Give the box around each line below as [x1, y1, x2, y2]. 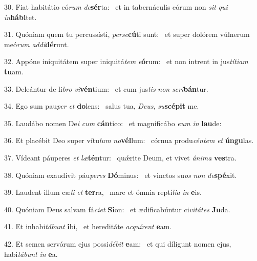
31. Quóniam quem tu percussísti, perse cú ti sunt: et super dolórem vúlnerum [4, 29, 250, 39]
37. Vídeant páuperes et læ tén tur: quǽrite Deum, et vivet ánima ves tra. [4, 152, 237, 163]
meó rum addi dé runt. [4, 38, 69, 49]
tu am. [4, 66, 24, 76]
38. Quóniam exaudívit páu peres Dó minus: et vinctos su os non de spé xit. [4, 169, 237, 180]
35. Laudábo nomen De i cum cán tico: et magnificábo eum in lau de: [4, 117, 222, 128]
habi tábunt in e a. [4, 248, 58, 259]
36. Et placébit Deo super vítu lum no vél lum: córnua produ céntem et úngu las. [4, 135, 254, 146]
